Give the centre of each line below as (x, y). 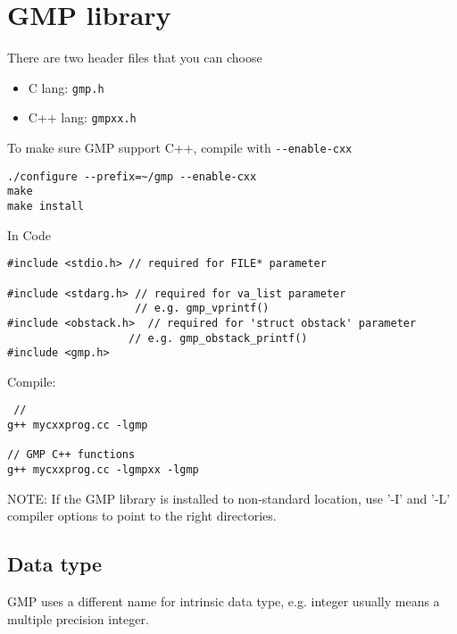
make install (46, 206)
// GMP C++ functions (71, 455)
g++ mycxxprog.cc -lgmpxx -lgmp (103, 470)
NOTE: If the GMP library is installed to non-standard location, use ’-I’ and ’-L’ (229, 498)
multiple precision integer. (78, 618)
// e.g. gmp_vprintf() (202, 309)
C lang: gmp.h (66, 87)
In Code (29, 234)
